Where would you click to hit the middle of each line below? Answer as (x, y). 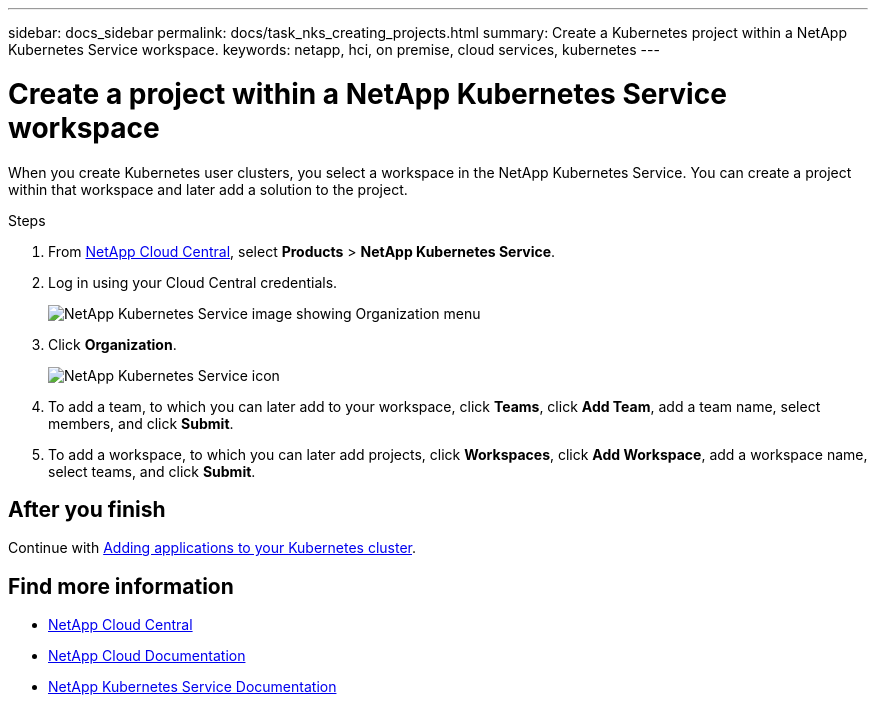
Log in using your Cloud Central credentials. (193, 282)
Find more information (121, 586)
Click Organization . (112, 344)
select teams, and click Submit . (152, 471)
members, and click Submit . (141, 423)
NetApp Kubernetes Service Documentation (192, 687)
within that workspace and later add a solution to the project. (208, 189)
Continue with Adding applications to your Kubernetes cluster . (212, 548)
